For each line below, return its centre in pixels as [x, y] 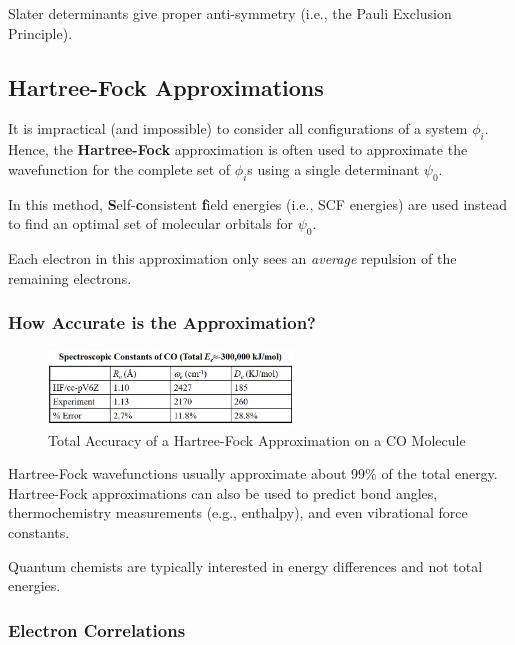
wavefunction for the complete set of [119, 168]
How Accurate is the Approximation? [162, 322]
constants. [39, 532]
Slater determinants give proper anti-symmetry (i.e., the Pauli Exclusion [230, 13]
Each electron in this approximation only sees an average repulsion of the [232, 257]
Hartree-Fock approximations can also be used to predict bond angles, [223, 492]
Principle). [40, 32]
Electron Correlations [97, 629]
